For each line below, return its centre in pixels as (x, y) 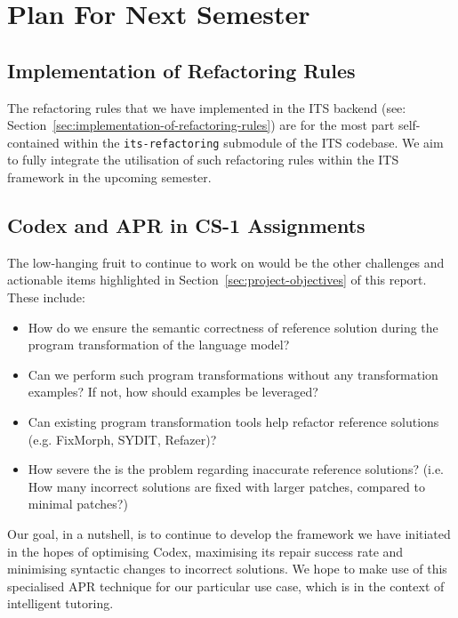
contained (33, 142)
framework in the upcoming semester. (109, 177)
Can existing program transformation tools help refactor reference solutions (233, 421)
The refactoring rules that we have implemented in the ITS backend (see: (207, 107)
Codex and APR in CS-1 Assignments (186, 225)
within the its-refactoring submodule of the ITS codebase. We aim (253, 142)
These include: (46, 297)
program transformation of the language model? (159, 345)
